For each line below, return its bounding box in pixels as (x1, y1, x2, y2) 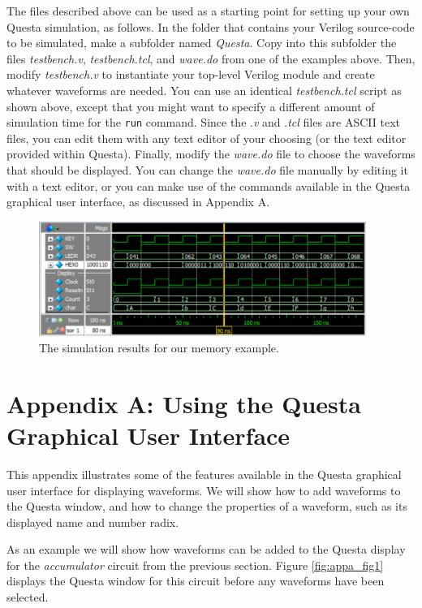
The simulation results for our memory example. (39, 339, 279, 356)
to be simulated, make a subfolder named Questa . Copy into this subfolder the (6, 34, 397, 51)
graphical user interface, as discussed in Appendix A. (6, 193, 270, 210)
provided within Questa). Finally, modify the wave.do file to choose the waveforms (6, 145, 416, 162)
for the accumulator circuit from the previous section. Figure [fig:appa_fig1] (6, 556, 384, 573)
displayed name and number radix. (6, 513, 179, 530)
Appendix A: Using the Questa (6, 386, 361, 420)
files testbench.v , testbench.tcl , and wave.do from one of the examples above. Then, (6, 50, 416, 67)
